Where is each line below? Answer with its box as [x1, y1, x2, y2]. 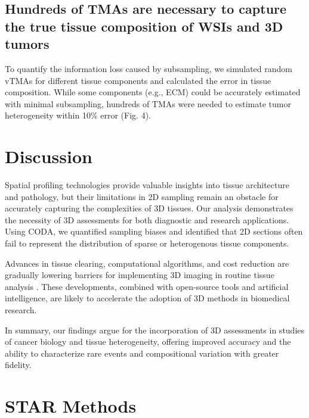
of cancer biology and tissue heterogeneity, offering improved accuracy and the [5, 335, 291, 348]
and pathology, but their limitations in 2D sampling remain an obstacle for [5, 190, 279, 202]
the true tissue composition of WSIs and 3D [5, 17, 283, 35]
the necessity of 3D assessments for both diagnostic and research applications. [5, 213, 289, 226]
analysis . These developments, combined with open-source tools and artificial [5, 280, 289, 292]
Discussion [5, 144, 92, 169]
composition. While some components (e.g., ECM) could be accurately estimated [5, 86, 301, 98]
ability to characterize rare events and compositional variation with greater [5, 347, 279, 359]
